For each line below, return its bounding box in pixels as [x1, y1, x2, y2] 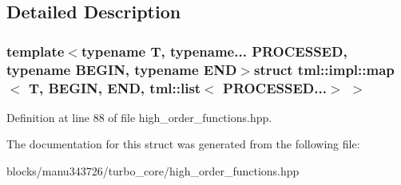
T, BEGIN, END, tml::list [28, 77, 201, 97]
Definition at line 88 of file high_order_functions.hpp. [6, 108, 272, 125]
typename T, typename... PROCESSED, [81, 41, 347, 61]
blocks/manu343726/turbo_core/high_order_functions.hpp [6, 163, 300, 179]
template [6, 41, 65, 61]
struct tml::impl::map [253, 59, 395, 79]
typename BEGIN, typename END [6, 59, 237, 79]
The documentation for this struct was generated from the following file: [6, 136, 360, 152]
